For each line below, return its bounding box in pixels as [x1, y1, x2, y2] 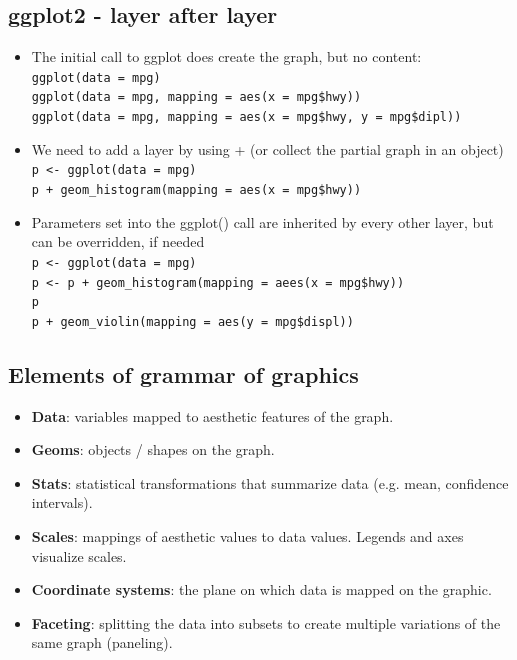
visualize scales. [31, 545, 127, 566]
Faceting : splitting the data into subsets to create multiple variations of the [31, 612, 501, 633]
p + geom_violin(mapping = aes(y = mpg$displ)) [31, 314, 354, 329]
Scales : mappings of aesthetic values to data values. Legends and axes [31, 526, 464, 547]
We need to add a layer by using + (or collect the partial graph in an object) [31, 138, 504, 159]
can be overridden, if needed [31, 231, 205, 252]
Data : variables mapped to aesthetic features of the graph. [31, 405, 394, 426]
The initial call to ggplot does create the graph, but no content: [31, 46, 422, 67]
